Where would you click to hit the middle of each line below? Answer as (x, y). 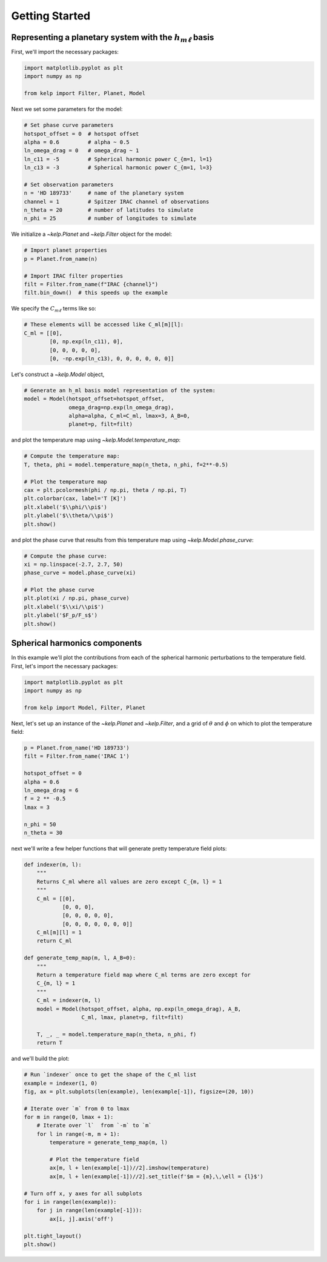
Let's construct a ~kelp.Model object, (58, 374)
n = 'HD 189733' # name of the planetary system (104, 193)
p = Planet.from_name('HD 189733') (77, 748)
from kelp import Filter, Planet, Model (84, 93)
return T (50, 1043)
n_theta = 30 (43, 833)
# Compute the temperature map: (72, 456)
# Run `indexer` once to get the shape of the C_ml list (110, 1075)
